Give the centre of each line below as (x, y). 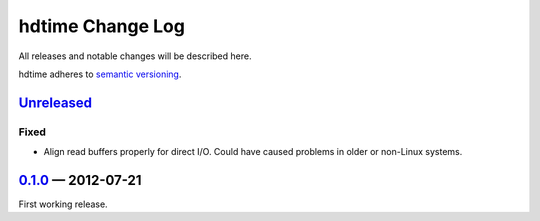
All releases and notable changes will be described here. (135, 56)
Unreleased (55, 102)
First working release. (63, 204)
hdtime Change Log (101, 26)
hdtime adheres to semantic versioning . (100, 74)
